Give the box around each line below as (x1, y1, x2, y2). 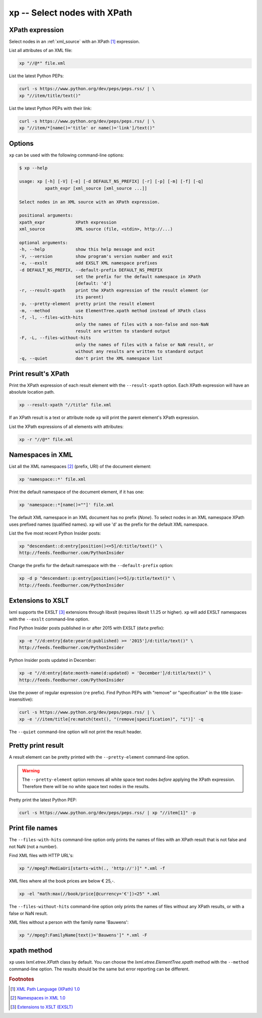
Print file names (9, 824, 58, 832)
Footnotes (9, 976, 34, 983)
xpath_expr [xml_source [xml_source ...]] (44, 185, 147, 191)
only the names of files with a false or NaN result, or (75, 342, 214, 347)
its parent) (75, 294, 104, 300)
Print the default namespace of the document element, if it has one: (9, 489, 144, 495)
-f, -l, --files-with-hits (19, 315, 83, 320)
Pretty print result (9, 742, 64, 750)
